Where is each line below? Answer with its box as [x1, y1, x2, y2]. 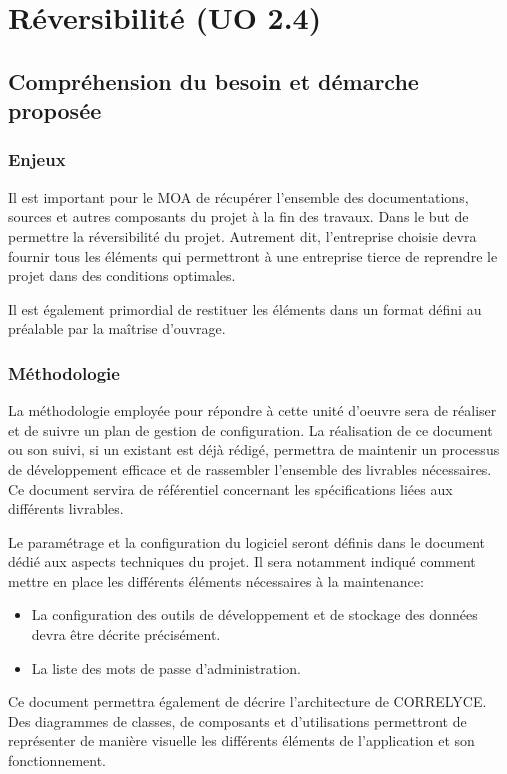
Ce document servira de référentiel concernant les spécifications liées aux [8, 478, 453, 499]
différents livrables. [8, 498, 124, 519]
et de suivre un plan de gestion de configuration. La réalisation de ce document [8, 419, 493, 440]
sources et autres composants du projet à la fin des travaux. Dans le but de [8, 206, 469, 227]
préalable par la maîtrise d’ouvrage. [8, 318, 226, 339]
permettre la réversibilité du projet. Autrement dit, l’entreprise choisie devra [8, 225, 477, 246]
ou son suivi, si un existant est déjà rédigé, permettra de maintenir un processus [8, 439, 500, 460]
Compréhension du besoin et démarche [8, 65, 419, 96]
